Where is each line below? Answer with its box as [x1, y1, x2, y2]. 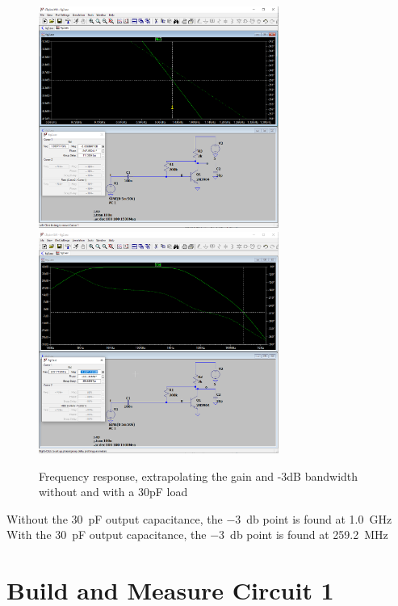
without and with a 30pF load [39, 483, 188, 500]
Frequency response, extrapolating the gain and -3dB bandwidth [39, 467, 358, 484]
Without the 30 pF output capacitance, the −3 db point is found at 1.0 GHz [6, 510, 392, 527]
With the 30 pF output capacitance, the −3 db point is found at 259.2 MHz [6, 526, 388, 543]
